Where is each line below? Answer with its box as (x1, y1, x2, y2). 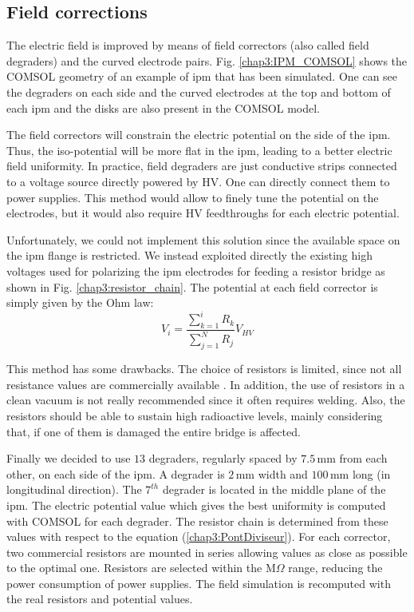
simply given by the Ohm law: (6, 294, 154, 311)
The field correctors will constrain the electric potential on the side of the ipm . (6, 126, 391, 143)
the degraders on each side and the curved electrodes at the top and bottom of (6, 83, 391, 100)
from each (339, 450, 388, 467)
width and (258, 465, 308, 482)
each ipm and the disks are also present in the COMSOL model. (6, 99, 320, 116)
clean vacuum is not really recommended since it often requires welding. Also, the (6, 391, 405, 408)
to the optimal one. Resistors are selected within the (6, 559, 262, 576)
